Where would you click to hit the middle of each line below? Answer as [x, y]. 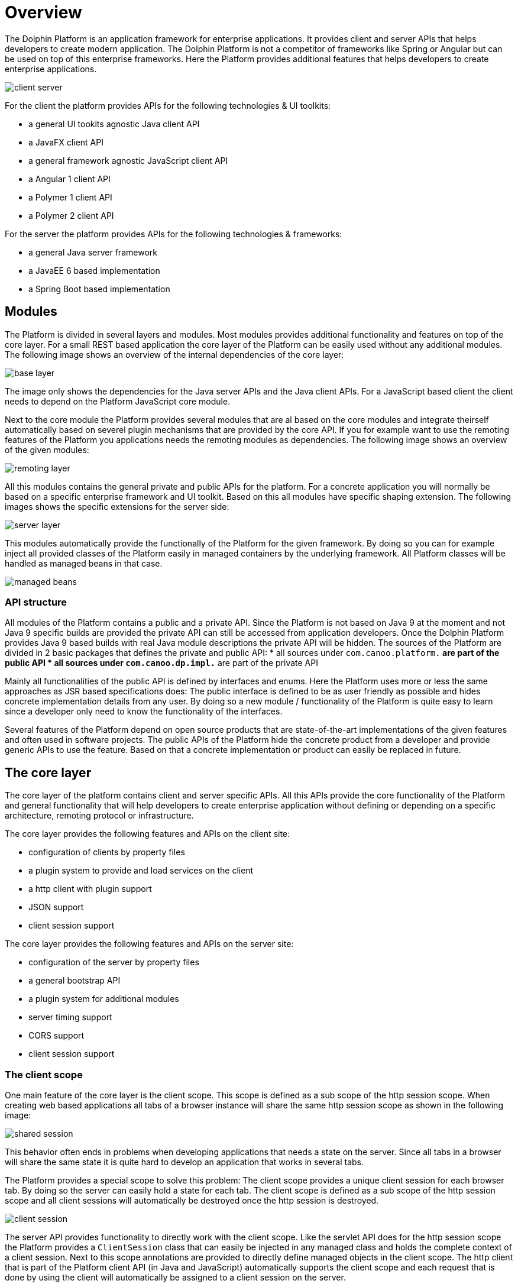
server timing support [70, 1017]
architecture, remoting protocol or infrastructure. [99, 816]
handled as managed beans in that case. [84, 563]
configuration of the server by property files [114, 962]
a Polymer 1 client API [70, 197]
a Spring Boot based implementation [99, 289]
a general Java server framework [93, 252]
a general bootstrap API [75, 981]
